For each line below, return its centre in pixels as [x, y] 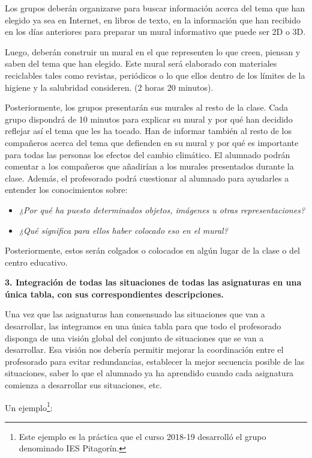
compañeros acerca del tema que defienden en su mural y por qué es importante [152, 142]
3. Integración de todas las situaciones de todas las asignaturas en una [153, 282]
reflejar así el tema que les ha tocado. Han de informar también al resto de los [148, 131]
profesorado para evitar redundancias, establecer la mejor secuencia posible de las [155, 361]
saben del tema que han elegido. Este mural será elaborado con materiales [141, 63]
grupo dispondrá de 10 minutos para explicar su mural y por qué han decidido [149, 119]
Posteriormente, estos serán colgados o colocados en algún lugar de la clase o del [152, 250]
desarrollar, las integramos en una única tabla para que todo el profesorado [143, 326]
